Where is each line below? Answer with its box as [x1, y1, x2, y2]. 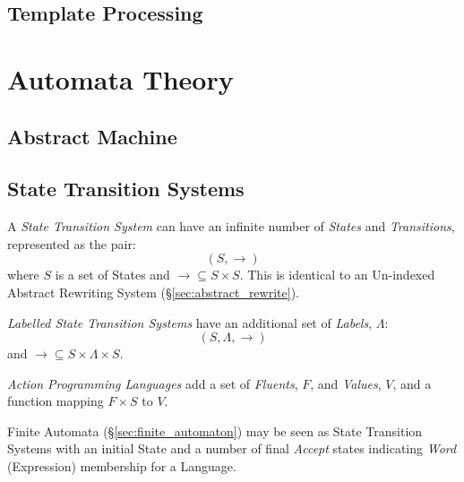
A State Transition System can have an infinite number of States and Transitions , [7, 217, 455, 236]
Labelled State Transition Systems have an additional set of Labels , [7, 313, 373, 331]
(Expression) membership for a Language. [7, 457, 236, 476]
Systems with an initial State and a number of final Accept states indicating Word [7, 439, 457, 458]
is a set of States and [55, 265, 170, 284]
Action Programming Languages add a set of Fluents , [7, 374, 298, 392]
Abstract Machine [7, 122, 177, 150]
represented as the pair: [7, 234, 136, 253]
